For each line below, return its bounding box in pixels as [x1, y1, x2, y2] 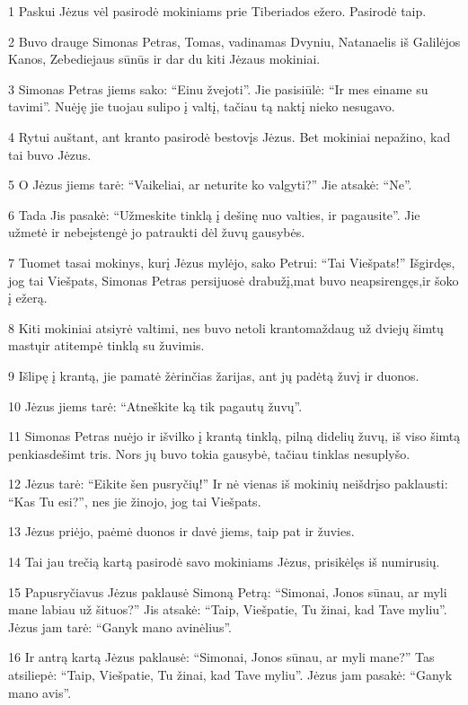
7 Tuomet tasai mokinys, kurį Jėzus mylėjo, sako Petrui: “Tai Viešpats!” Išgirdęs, [8, 252, 455, 271]
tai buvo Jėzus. [8, 145, 92, 163]
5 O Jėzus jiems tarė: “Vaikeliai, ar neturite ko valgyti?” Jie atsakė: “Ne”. [8, 175, 412, 194]
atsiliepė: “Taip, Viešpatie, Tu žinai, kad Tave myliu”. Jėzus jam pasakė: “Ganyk [8, 665, 453, 684]
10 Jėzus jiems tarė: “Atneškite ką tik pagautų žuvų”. [8, 396, 303, 415]
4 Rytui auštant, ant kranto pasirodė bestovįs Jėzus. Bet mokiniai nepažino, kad [8, 127, 451, 145]
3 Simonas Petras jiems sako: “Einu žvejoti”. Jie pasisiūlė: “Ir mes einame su [8, 79, 428, 98]
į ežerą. [8, 288, 48, 307]
